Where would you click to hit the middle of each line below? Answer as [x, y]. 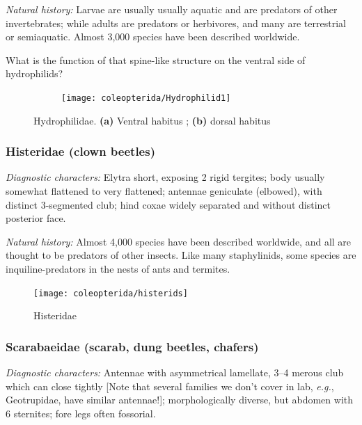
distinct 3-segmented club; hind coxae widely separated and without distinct [168, 204]
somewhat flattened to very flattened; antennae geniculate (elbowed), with [164, 191]
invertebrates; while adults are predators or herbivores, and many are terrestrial [176, 23]
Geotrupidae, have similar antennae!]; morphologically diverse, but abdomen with [180, 400]
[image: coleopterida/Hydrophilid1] [146, 98]
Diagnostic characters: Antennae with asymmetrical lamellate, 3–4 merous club [175, 372]
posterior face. [36, 218]
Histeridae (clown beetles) [80, 151]
